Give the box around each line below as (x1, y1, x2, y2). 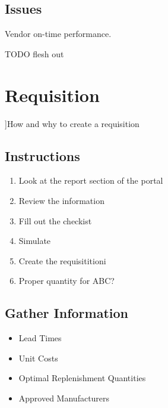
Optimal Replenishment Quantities (18, 372, 146, 384)
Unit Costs (18, 351, 58, 364)
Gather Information (5, 304, 129, 322)
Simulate (18, 234, 51, 247)
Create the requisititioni (18, 254, 106, 267)
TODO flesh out (5, 47, 64, 60)
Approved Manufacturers (18, 391, 110, 404)
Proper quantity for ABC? (18, 274, 115, 287)
